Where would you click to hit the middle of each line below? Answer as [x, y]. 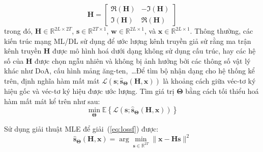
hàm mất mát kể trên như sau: [52, 101]
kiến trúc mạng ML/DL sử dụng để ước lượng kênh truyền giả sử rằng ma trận [128, 41]
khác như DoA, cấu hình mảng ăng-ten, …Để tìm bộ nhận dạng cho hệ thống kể [129, 71]
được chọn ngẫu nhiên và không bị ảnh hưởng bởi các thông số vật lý [143, 60]
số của [14, 60]
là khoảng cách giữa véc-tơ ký [209, 80]
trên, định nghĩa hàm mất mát [52, 80]
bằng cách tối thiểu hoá [222, 91]
